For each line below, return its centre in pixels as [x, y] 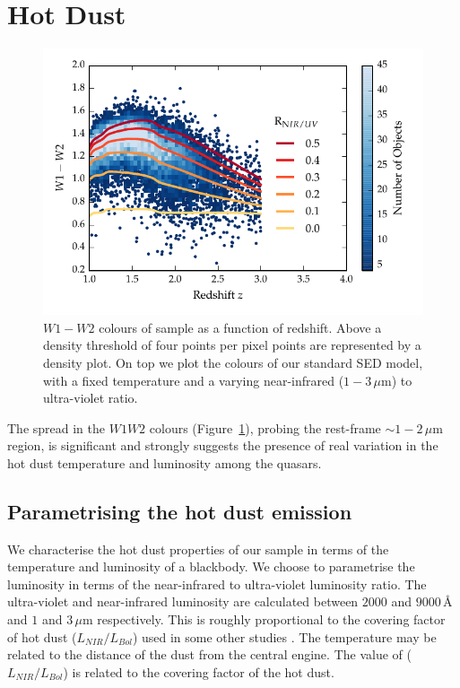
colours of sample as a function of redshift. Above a [240, 327]
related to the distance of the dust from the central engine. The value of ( [209, 654]
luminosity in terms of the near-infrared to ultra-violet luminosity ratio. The [217, 583]
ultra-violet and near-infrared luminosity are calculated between [183, 601]
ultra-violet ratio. [91, 398]
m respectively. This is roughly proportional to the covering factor [264, 619]
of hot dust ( [42, 636]
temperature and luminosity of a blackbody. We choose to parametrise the [211, 566]
